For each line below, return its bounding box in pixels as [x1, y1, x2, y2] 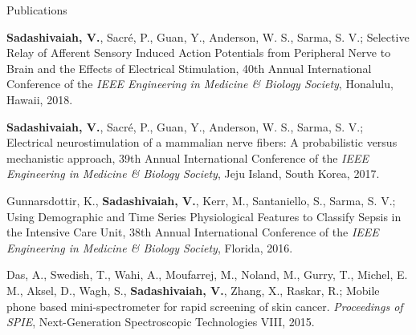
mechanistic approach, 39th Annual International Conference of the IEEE [6, 149, 369, 166]
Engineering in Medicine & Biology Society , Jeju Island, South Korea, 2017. [6, 165, 380, 182]
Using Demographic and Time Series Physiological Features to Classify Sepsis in [6, 208, 402, 224]
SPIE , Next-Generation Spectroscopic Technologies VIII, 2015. [6, 313, 315, 330]
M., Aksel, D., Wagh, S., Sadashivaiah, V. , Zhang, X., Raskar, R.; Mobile [6, 281, 380, 298]
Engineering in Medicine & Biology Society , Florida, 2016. [6, 239, 293, 256]
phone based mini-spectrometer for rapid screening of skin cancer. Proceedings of [6, 297, 403, 314]
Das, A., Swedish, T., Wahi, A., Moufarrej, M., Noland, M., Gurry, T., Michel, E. [6, 266, 408, 283]
